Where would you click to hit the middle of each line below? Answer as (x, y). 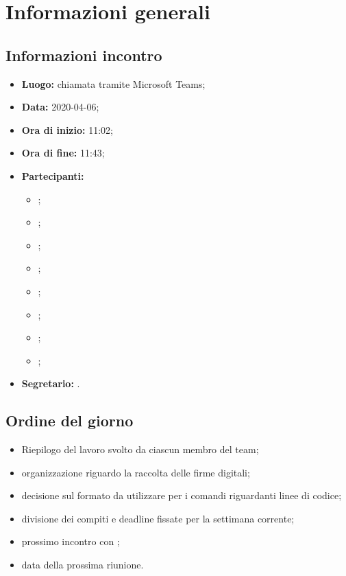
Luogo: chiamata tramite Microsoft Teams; (113, 83)
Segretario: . (51, 383)
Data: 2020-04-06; (60, 107)
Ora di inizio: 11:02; (67, 129)
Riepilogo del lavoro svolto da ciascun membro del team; (140, 449)
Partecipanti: (53, 175)
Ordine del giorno (70, 421)
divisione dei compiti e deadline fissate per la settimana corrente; (158, 518)
